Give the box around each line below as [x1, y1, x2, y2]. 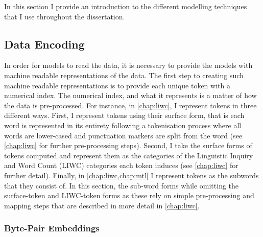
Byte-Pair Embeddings [4, 222, 100, 234]
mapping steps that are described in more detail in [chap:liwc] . [4, 200, 200, 210]
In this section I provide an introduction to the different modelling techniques [4, 1, 247, 11]
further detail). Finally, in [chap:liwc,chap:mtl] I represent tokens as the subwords [4, 170, 259, 180]
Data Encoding [4, 36, 85, 52]
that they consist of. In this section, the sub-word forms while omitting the [4, 180, 239, 191]
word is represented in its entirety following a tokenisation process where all [4, 120, 242, 130]
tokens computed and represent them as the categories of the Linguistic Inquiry [4, 150, 253, 160]
